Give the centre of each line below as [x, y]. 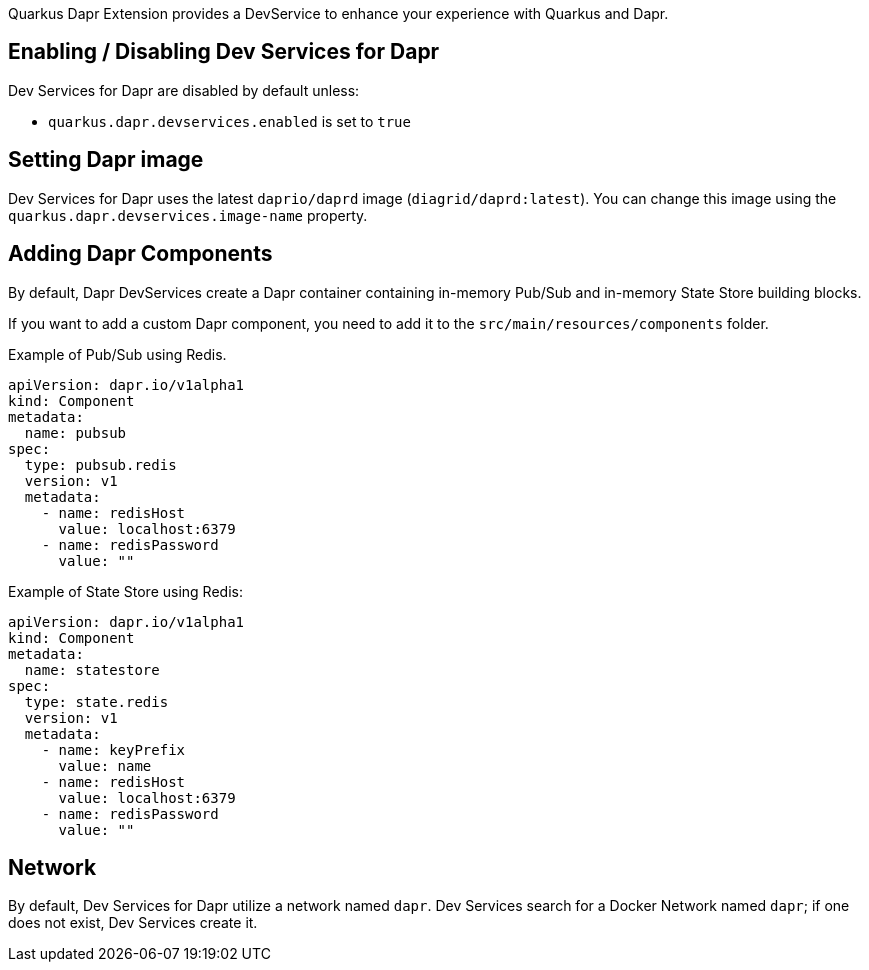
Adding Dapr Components [140, 254]
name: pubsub [75, 432]
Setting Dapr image [106, 160]
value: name [105, 765]
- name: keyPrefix [113, 749]
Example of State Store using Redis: [125, 591]
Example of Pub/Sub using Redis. [117, 354]
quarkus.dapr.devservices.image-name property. [188, 215]
